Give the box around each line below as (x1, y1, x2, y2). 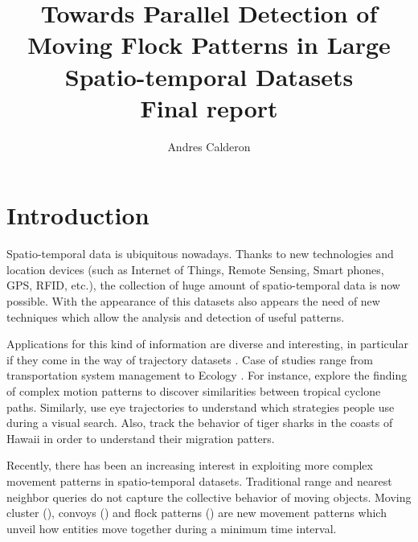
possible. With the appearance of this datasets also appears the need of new (6, 293, 380, 309)
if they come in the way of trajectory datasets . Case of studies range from (6, 351, 373, 367)
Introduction (6, 199, 150, 232)
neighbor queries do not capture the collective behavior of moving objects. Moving (6, 488, 412, 505)
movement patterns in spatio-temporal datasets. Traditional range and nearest (6, 472, 392, 489)
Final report (140, 91, 278, 124)
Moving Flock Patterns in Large (27, 28, 391, 61)
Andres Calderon (167, 138, 251, 154)
